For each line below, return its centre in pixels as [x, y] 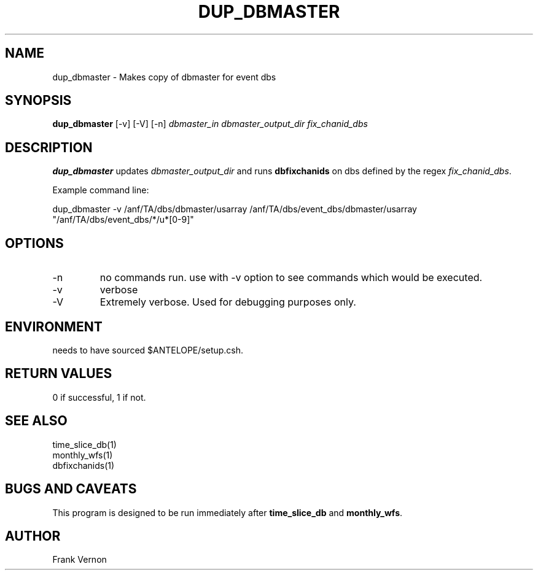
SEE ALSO [36, 421]
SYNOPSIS [38, 101]
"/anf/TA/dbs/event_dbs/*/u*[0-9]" [123, 220]
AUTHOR [33, 536]
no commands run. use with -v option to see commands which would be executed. [291, 278]
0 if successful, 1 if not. [99, 397]
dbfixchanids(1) [84, 465]
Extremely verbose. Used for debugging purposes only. [228, 302]
